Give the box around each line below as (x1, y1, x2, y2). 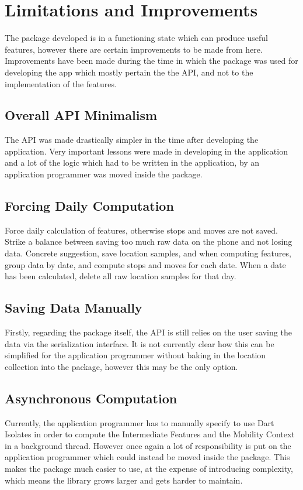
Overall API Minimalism (5, 106, 158, 124)
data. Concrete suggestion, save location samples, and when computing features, (5, 247, 291, 259)
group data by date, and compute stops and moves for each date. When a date (5, 258, 286, 270)
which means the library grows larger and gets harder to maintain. (5, 474, 243, 486)
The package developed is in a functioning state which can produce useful (5, 32, 268, 44)
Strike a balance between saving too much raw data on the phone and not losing (5, 235, 292, 248)
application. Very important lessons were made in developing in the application (5, 145, 288, 157)
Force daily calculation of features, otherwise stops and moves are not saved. (5, 224, 278, 236)
